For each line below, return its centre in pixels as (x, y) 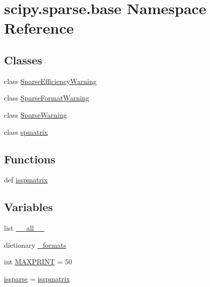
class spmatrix (26, 131)
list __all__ (24, 228)
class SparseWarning (36, 114)
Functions (30, 159)
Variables (29, 207)
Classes (23, 60)
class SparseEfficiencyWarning (50, 81)
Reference (39, 28)
